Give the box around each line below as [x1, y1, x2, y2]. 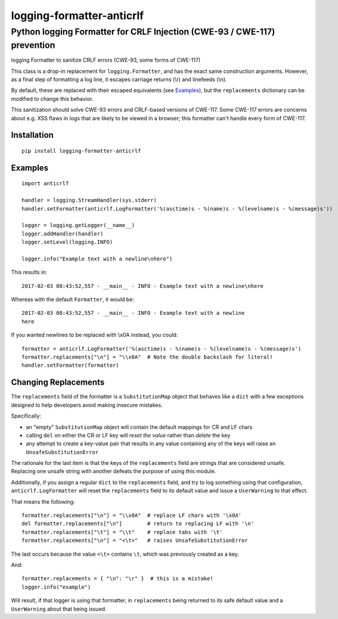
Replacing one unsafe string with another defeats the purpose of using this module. [11, 468, 216, 475]
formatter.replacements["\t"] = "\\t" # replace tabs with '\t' [21, 529, 223, 535]
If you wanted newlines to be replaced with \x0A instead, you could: [11, 332, 178, 339]
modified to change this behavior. [11, 95, 94, 102]
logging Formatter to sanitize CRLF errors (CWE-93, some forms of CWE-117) [11, 57, 201, 64]
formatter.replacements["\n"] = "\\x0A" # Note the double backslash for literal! [21, 354, 274, 361]
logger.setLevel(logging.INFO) [21, 239, 113, 246]
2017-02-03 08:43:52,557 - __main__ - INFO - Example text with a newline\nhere [21, 283, 264, 289]
